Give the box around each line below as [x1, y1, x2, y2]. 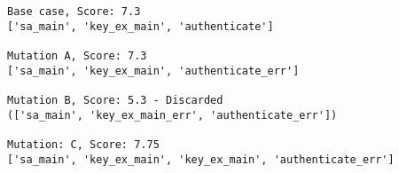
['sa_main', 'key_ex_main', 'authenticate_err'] [7, 64, 300, 77]
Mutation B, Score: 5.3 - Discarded [7, 93, 223, 106]
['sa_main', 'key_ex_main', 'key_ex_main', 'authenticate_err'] [7, 153, 395, 166]
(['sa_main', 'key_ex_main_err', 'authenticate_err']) [7, 108, 338, 122]
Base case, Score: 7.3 [7, 5, 141, 18]
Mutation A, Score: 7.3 [7, 49, 147, 62]
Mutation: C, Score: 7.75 [7, 138, 160, 151]
